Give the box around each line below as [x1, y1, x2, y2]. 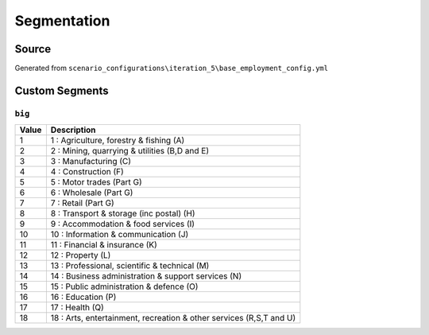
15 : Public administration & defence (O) [50, 281, 199, 292]
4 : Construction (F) [50, 166, 125, 177]
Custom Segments [14, 84, 109, 97]
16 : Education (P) [50, 291, 117, 302]
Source [14, 42, 52, 56]
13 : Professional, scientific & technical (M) [50, 260, 210, 271]
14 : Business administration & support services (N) [50, 271, 242, 282]
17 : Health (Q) [50, 302, 105, 314]
